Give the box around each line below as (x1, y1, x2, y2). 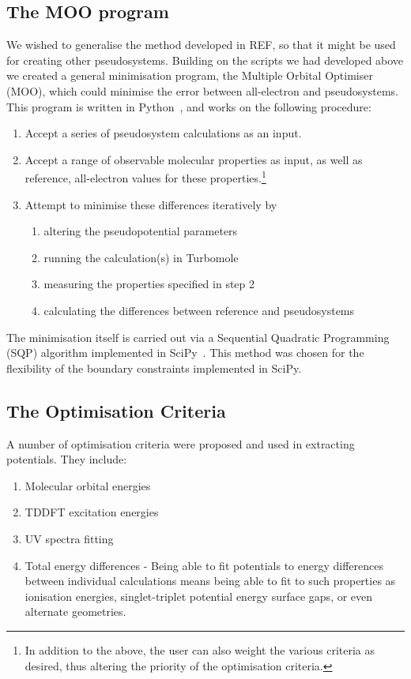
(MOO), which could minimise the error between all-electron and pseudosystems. (6, 82, 398, 99)
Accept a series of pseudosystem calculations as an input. (25, 125, 302, 141)
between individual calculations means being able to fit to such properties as (25, 572, 396, 589)
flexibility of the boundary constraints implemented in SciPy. (6, 359, 302, 376)
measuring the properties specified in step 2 (43, 276, 255, 292)
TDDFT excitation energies (25, 504, 159, 520)
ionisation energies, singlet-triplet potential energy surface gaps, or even (25, 587, 373, 604)
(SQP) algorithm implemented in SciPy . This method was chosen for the (6, 344, 364, 361)
